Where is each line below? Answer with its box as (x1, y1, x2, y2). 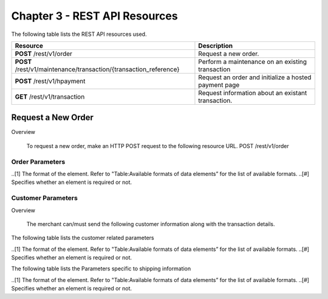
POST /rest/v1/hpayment (15, 77, 86, 85)
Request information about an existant (198, 88, 307, 97)
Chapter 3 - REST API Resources (11, 9, 179, 23)
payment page (198, 80, 240, 89)
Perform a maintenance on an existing (198, 57, 307, 66)
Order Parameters (11, 157, 66, 166)
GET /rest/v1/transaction (15, 92, 85, 100)
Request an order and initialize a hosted (198, 73, 312, 82)
